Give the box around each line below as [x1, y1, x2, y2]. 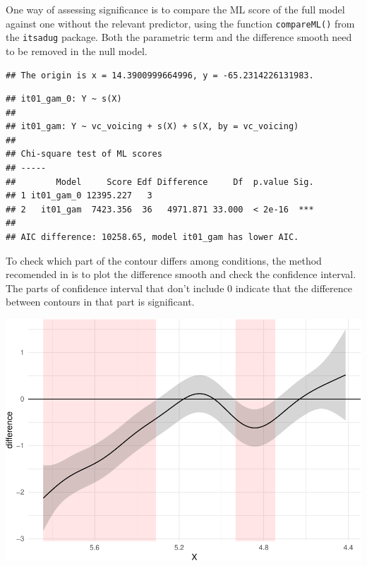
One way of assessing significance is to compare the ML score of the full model [6, 2, 345, 16]
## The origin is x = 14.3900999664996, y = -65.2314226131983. [6, 70, 314, 80]
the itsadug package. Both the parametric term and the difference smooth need [6, 30, 352, 44]
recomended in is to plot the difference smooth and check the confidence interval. [6, 267, 356, 282]
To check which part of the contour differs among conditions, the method [6, 253, 322, 267]
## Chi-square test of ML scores [6, 149, 162, 159]
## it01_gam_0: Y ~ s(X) [6, 94, 122, 104]
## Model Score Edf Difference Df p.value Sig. [6, 176, 314, 187]
